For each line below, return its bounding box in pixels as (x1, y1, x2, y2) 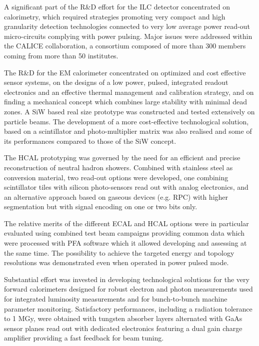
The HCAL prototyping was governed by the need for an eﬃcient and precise (4, 152, 240, 163)
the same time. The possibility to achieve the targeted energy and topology (4, 247, 234, 258)
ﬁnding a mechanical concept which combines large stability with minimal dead (4, 96, 247, 107)
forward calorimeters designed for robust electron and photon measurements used (4, 284, 253, 294)
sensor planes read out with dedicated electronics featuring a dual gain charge (4, 323, 242, 333)
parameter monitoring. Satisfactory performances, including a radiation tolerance (4, 303, 252, 314)
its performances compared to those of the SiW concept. (4, 135, 176, 146)
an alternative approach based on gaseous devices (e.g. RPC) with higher (4, 191, 228, 202)
